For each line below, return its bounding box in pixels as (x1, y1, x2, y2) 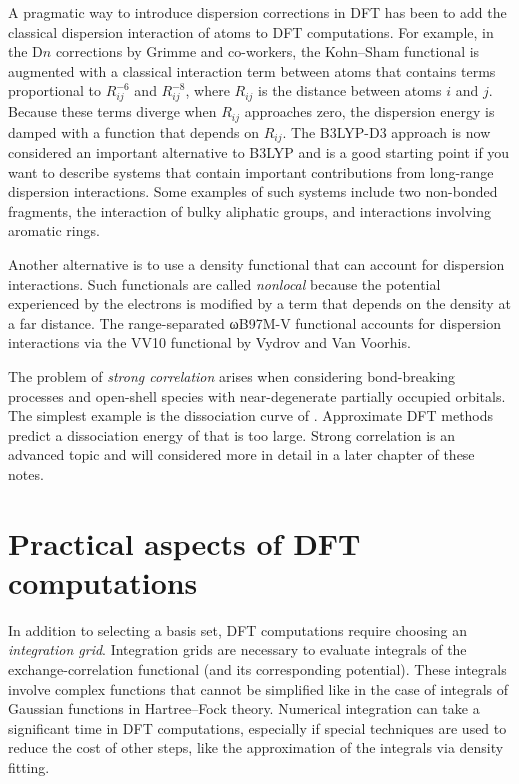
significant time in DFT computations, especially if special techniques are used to (8, 717, 507, 738)
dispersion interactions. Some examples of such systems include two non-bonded (8, 181, 498, 202)
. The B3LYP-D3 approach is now (282, 121, 491, 142)
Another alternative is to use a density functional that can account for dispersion (8, 253, 505, 274)
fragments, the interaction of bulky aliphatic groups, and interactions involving (8, 200, 492, 221)
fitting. (8, 756, 50, 777)
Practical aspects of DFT (8, 522, 361, 563)
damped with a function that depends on (8, 121, 259, 142)
